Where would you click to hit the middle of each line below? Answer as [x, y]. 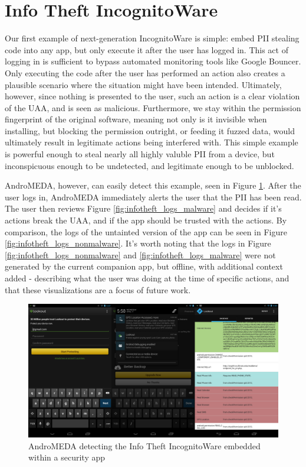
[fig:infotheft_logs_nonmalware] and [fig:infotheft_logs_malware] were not [140, 254]
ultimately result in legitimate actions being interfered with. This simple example [152, 142]
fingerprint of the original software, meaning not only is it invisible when [136, 119]
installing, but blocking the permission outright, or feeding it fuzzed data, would [150, 130]
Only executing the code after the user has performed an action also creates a [145, 72]
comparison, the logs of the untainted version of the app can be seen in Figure [146, 231]
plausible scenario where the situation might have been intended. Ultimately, [143, 84]
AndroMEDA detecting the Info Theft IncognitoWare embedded [144, 445]
